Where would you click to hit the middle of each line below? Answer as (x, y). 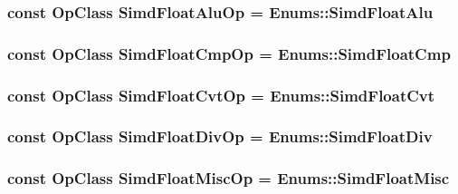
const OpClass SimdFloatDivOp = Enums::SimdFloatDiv (220, 136)
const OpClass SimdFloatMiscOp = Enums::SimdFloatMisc (229, 178)
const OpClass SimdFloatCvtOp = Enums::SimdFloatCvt (221, 95)
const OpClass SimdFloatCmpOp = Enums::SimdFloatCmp (229, 53)
